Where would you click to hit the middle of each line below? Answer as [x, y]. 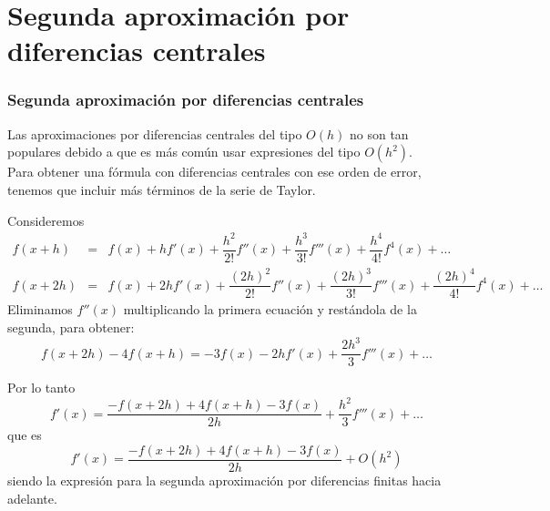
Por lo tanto [41, 388]
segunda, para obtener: [71, 327]
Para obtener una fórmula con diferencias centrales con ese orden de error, [214, 172]
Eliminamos [40, 309]
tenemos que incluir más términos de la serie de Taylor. [162, 189]
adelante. [32, 498]
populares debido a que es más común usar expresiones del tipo [184, 152]
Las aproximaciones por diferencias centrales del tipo [155, 133]
